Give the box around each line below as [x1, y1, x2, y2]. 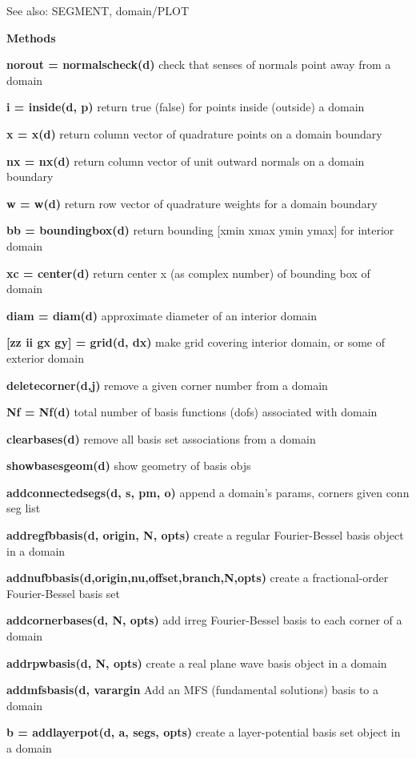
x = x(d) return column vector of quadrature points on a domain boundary [6, 125, 382, 142]
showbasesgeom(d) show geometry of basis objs [6, 457, 251, 474]
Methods [6, 29, 56, 46]
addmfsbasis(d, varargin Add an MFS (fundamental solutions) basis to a [6, 681, 379, 698]
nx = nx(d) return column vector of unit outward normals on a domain [6, 152, 365, 169]
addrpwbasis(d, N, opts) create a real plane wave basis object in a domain [6, 654, 387, 671]
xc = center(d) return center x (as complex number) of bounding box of [6, 264, 370, 281]
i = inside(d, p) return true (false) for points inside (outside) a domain [6, 98, 365, 115]
